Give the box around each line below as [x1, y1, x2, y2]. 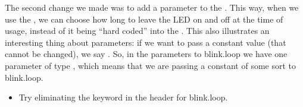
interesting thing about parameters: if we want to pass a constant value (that [5, 36, 286, 48]
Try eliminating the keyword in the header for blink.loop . [18, 91, 228, 103]
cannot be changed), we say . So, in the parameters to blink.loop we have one [5, 48, 288, 60]
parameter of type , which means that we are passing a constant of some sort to [5, 59, 296, 71]
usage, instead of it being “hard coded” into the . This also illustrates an [5, 24, 270, 37]
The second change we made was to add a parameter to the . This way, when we [5, 1, 299, 13]
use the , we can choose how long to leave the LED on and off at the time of [5, 12, 283, 25]
